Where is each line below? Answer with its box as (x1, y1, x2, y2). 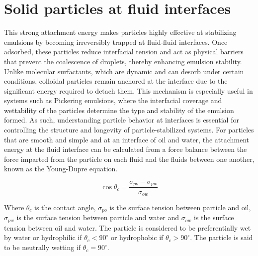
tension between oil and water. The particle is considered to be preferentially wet (4, 222, 251, 233)
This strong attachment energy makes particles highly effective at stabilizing (4, 27, 237, 37)
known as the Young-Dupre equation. (4, 163, 118, 174)
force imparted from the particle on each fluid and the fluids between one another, (4, 153, 255, 164)
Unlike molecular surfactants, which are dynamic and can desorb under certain (4, 66, 244, 76)
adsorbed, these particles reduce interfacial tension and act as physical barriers (4, 46, 244, 57)
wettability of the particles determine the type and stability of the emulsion (4, 105, 234, 115)
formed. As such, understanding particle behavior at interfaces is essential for (4, 115, 239, 125)
